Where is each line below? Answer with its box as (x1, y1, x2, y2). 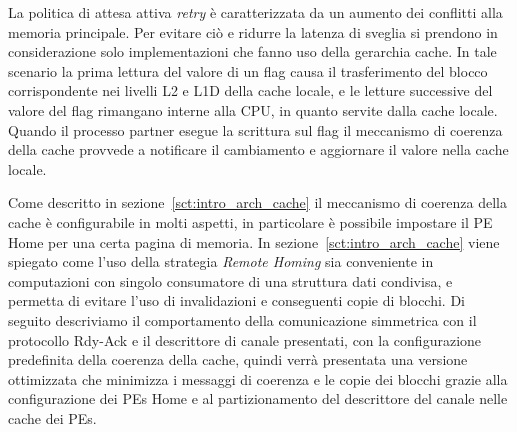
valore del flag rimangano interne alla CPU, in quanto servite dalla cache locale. (8, 99, 498, 120)
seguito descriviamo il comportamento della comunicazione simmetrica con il (8, 309, 477, 330)
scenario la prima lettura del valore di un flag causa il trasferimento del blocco (8, 60, 488, 81)
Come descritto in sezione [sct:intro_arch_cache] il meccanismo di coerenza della (8, 192, 507, 213)
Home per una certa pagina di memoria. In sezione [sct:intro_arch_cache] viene (8, 231, 500, 252)
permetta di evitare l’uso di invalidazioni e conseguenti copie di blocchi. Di (8, 290, 465, 311)
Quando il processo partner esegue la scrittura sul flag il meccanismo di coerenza (8, 119, 503, 140)
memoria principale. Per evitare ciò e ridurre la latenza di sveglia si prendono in (8, 21, 498, 42)
